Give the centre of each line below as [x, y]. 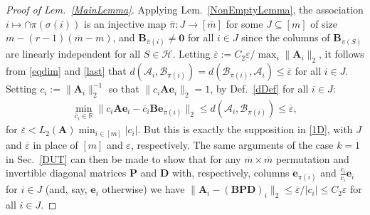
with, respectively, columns [231, 173]
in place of [55, 144]
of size [324, 23]
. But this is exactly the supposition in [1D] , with [245, 129]
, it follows [342, 54]
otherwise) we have [143, 189]
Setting [21, 89]
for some [244, 23]
